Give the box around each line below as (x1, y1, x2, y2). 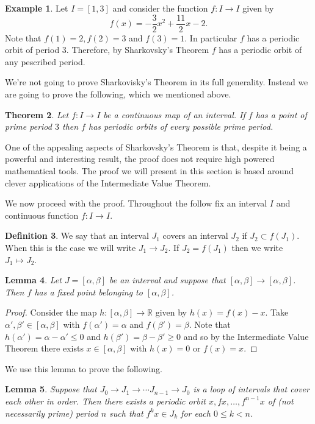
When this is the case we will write (5, 241, 136, 253)
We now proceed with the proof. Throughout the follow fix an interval (5, 197, 267, 210)
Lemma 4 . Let (5, 274, 62, 286)
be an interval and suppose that (109, 274, 226, 286)
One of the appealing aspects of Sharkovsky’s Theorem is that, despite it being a (5, 140, 307, 153)
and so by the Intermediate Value (183, 330, 309, 342)
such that (109, 406, 143, 419)
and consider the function (112, 2, 208, 14)
